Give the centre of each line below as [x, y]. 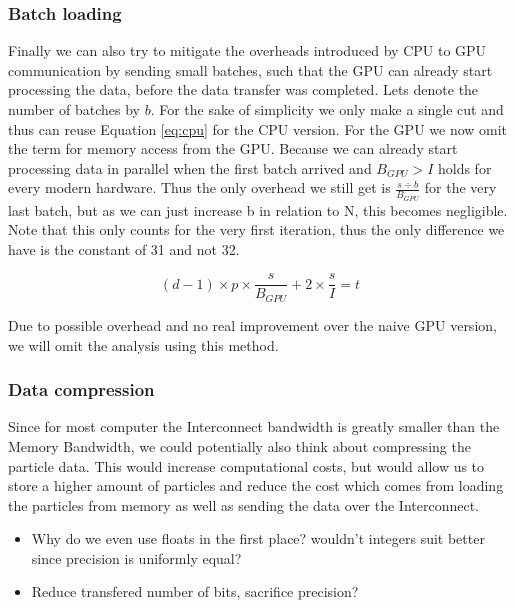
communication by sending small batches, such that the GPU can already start [250, 69]
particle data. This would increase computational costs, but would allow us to [246, 465]
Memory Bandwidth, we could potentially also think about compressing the [239, 445]
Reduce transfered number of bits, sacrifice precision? [195, 591]
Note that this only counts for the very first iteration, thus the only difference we [256, 229]
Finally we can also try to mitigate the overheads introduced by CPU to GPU [247, 50]
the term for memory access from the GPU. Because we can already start [233, 148]
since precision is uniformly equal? [136, 557]
